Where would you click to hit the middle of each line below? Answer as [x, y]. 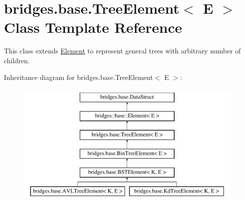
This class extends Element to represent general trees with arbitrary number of [122, 51]
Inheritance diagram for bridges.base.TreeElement [78, 77]
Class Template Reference [93, 27]
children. [17, 60]
